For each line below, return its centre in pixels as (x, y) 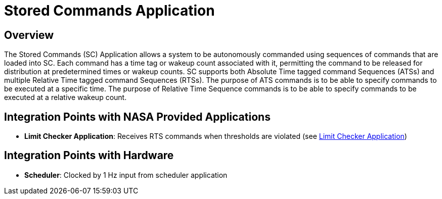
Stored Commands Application (109, 11)
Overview (29, 35)
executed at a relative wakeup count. (65, 97)
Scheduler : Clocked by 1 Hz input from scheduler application (126, 175)
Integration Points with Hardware (89, 156)
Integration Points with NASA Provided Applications (137, 117)
